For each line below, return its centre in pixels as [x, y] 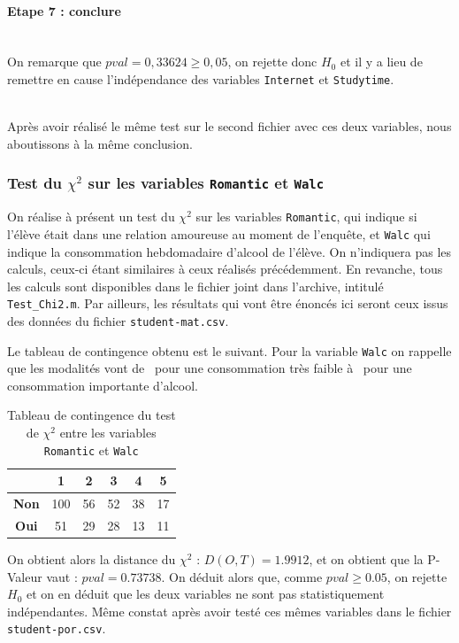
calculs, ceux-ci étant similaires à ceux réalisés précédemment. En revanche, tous [225, 269]
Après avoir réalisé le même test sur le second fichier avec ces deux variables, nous [229, 126]
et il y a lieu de [381, 62]
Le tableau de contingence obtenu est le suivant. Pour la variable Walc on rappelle [229, 350]
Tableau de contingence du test [92, 415]
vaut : [62, 576]
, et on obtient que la [366, 559]
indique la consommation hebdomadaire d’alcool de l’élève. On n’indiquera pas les [229, 251]
